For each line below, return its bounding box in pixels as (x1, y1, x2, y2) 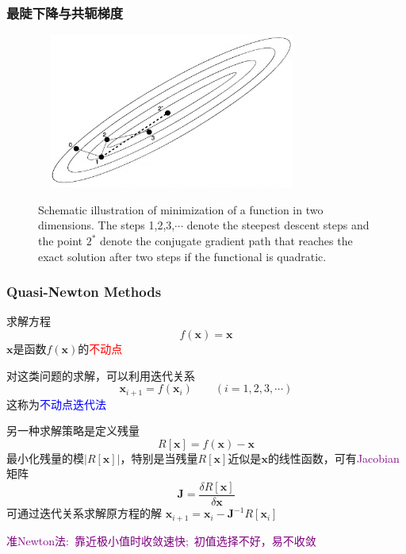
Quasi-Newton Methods (6, 282, 162, 302)
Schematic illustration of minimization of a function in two (38, 201, 324, 217)
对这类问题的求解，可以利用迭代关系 (6, 367, 195, 383)
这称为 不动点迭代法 (6, 395, 106, 412)
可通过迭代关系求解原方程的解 (6, 505, 162, 521)
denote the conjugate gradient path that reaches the (100, 233, 353, 248)
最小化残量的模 (6, 449, 84, 466)
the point (38, 233, 83, 248)
